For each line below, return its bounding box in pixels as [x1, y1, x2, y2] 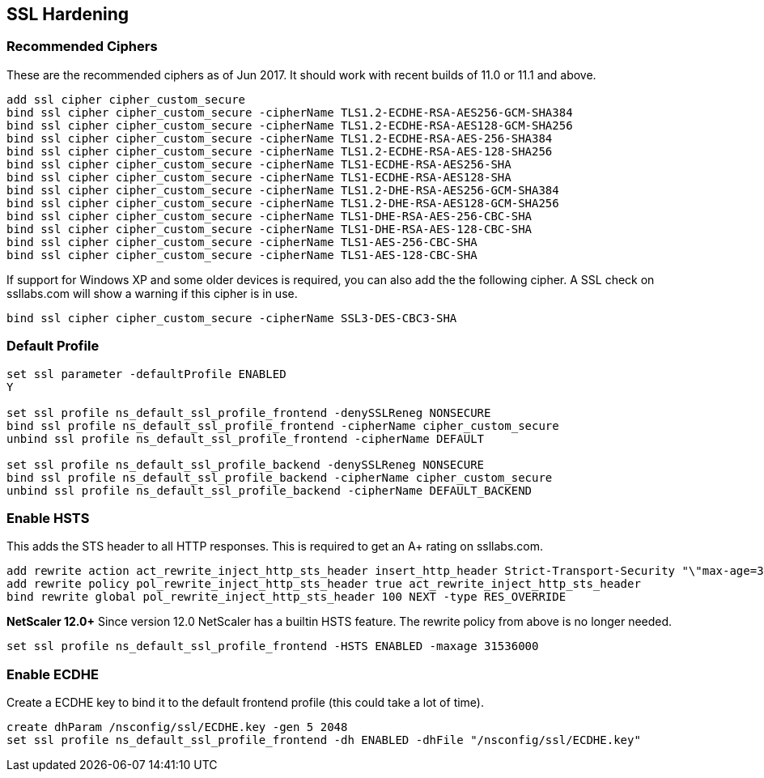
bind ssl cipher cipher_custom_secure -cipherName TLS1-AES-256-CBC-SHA [6, 235, 477, 249]
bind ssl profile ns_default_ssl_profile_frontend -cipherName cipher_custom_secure [6, 419, 559, 432]
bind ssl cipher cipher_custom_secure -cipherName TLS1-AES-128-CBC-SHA [6, 248, 477, 261]
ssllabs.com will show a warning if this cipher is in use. [6, 286, 298, 300]
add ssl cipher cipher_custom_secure [6, 92, 246, 106]
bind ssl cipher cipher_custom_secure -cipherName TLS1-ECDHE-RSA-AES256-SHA [6, 157, 511, 171]
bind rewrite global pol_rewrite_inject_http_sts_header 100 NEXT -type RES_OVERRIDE [6, 590, 567, 604]
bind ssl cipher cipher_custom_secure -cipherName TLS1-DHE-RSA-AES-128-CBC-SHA [6, 222, 533, 236]
